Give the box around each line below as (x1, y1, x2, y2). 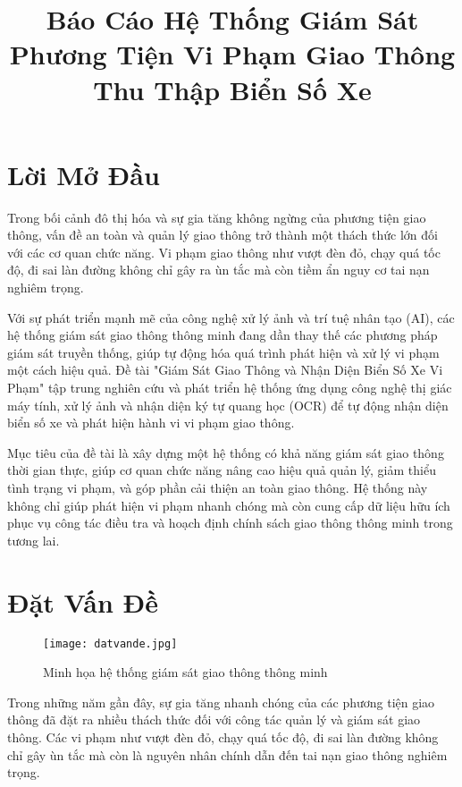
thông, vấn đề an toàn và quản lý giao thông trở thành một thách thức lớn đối (7, 225, 438, 244)
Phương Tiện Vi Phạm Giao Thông (9, 36, 456, 72)
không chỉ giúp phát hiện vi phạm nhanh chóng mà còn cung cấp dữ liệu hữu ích (7, 495, 450, 514)
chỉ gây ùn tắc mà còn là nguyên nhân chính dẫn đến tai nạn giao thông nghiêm (7, 745, 448, 764)
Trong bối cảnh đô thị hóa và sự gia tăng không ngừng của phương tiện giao (7, 207, 426, 226)
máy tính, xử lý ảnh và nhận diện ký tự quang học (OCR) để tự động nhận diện (7, 395, 449, 414)
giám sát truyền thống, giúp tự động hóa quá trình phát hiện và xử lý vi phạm (7, 343, 440, 361)
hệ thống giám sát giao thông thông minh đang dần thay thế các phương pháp (7, 326, 438, 344)
